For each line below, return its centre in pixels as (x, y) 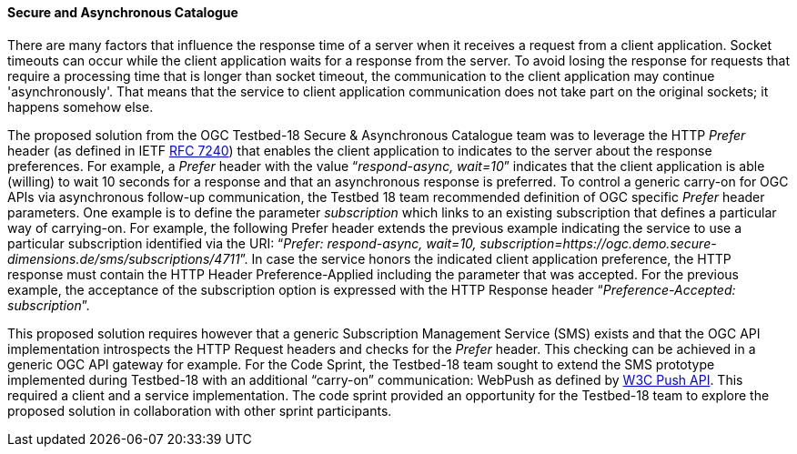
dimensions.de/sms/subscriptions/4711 (124, 258)
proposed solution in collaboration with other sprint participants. (200, 410)
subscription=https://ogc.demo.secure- (598, 243)
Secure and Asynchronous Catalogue (123, 12)
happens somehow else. (81, 106)
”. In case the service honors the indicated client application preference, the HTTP (485, 258)
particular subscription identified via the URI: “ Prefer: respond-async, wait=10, (242, 243)
